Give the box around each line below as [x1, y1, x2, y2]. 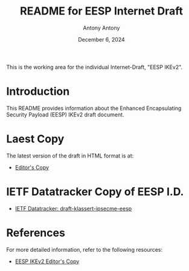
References [6, 226, 65, 240]
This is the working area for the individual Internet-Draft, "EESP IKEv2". [6, 63, 183, 71]
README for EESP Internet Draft [20, 4, 183, 18]
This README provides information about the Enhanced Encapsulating [6, 104, 182, 112]
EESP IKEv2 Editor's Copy [14, 258, 80, 265]
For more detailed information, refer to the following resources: [6, 246, 163, 253]
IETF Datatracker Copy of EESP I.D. [6, 185, 184, 199]
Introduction [6, 84, 70, 98]
